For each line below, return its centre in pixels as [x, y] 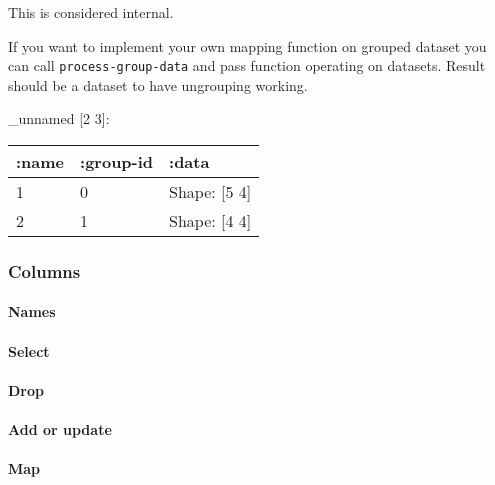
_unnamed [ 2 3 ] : [59, 118]
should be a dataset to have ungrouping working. [158, 84]
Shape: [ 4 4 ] [210, 221]
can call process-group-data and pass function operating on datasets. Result [247, 65]
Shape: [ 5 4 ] [210, 192]
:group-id [117, 162]
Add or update [60, 429]
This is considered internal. [91, 12]
